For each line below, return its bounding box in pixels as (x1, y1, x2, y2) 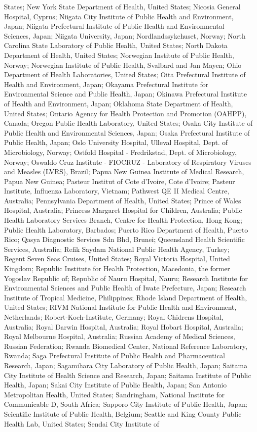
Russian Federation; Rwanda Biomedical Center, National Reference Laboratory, (4, 340, 248, 351)
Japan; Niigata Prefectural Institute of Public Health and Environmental (4, 21, 224, 31)
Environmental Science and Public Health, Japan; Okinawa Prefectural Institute (4, 89, 247, 99)
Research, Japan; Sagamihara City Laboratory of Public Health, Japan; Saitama (4, 360, 248, 370)
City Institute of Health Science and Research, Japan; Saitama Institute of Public (4, 370, 251, 380)
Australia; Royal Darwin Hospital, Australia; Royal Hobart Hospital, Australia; (4, 321, 243, 332)
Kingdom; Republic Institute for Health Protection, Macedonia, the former (4, 263, 230, 274)
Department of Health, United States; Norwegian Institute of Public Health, (4, 49, 234, 60)
